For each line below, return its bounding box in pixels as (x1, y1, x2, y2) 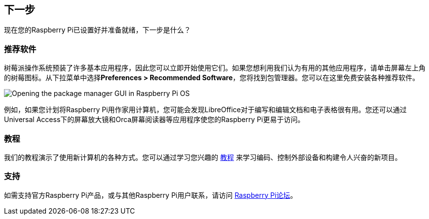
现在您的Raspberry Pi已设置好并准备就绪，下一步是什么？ (4, 26, 191, 34)
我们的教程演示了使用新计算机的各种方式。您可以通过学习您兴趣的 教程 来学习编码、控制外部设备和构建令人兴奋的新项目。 (4, 153, 402, 161)
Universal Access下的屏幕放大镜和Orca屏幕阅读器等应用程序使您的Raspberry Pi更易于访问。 (4, 115, 305, 124)
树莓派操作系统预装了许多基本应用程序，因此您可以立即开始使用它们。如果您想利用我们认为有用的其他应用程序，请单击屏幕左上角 (4, 63, 426, 72)
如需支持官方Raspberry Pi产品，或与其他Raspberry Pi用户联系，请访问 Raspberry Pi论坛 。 (4, 190, 297, 199)
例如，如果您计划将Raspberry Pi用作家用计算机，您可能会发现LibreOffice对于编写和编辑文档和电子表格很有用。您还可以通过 (4, 105, 407, 114)
